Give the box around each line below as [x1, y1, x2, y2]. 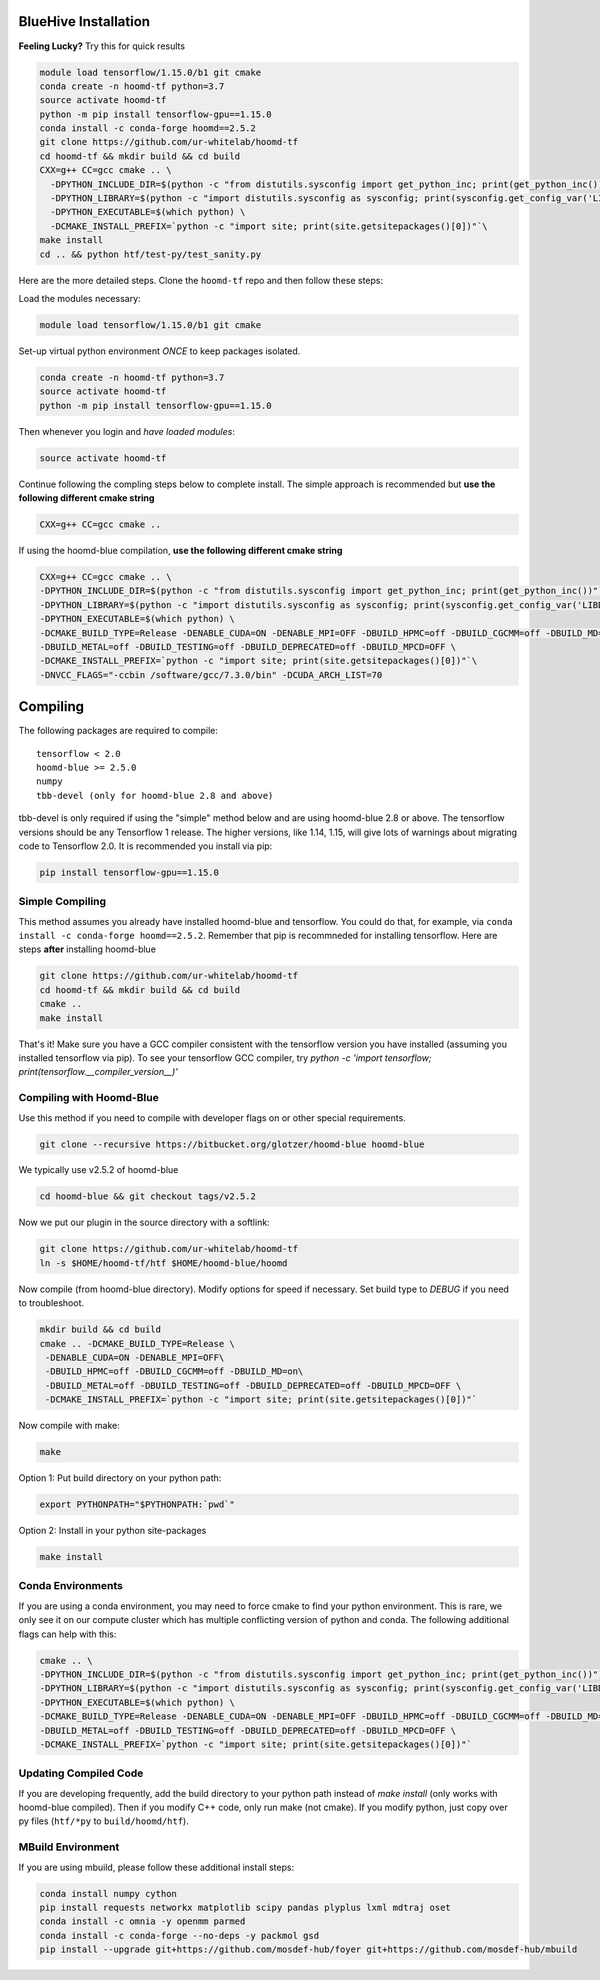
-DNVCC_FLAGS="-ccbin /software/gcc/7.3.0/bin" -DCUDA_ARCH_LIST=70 [39, 669, 383, 680]
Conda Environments [18, 1579, 124, 1593]
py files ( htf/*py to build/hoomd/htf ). [18, 1815, 189, 1827]
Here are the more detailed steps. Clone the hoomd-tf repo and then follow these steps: [18, 274, 384, 286]
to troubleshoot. [18, 1297, 85, 1309]
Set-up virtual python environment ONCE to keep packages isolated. [18, 345, 301, 357]
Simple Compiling [18, 895, 107, 909]
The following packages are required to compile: [18, 725, 219, 737]
